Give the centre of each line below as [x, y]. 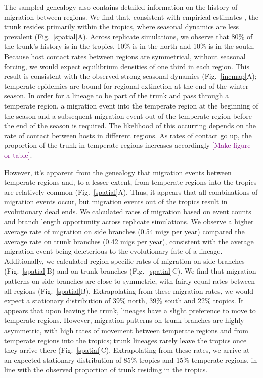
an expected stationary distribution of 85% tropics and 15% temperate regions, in [131, 360]
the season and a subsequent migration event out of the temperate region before [128, 115]
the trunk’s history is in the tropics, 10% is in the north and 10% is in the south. [130, 46]
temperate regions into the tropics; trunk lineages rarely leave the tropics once [125, 340]
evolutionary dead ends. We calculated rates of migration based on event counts [128, 211]
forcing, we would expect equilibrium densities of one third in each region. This [127, 66]
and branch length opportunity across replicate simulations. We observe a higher [129, 221]
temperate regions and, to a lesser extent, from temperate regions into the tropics [130, 182]
